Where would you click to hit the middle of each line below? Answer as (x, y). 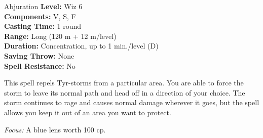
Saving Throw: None (39, 55)
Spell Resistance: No (40, 65)
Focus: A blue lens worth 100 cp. (55, 129)
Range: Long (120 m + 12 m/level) (60, 36)
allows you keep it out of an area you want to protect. (88, 112)
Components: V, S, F (40, 16)
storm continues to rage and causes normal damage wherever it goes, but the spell (132, 102)
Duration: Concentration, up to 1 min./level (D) (81, 46)
